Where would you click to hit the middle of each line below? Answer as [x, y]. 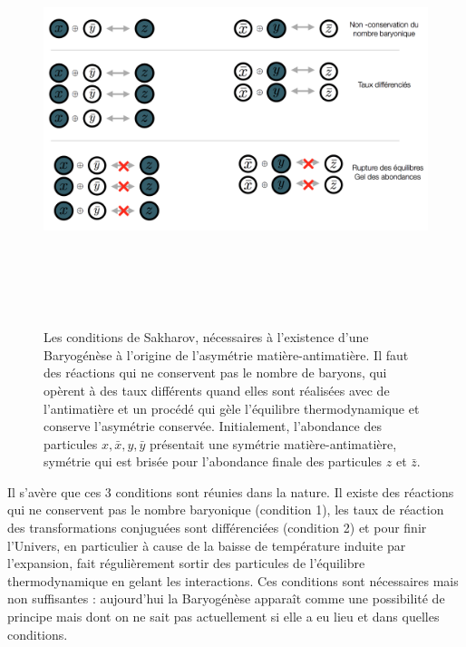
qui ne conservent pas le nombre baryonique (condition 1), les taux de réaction [226, 510]
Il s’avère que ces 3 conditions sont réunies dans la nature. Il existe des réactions [231, 491]
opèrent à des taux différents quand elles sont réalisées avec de [217, 390]
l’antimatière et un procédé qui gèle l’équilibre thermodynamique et [232, 408]
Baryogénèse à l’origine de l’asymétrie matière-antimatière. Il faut [226, 354]
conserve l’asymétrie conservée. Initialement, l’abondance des [213, 426]
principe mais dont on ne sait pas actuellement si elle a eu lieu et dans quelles [223, 617]
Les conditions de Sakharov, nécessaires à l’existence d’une [206, 337]
